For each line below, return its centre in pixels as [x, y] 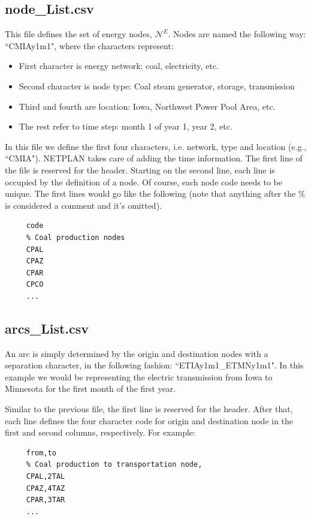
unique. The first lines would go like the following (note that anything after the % [155, 193]
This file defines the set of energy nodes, [78, 34]
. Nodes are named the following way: [237, 34]
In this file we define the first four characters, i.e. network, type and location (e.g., [156, 146]
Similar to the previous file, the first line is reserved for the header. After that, [149, 409]
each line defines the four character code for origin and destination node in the [149, 420]
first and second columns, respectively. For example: [100, 432]
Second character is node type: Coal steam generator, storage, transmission [157, 85]
